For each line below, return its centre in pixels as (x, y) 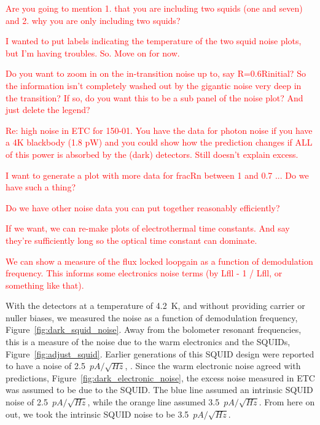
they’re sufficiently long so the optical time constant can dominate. (131, 240)
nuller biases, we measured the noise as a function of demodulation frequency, (152, 317)
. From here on (287, 402)
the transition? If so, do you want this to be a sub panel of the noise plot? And (154, 97)
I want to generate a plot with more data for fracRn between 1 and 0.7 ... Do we (157, 175)
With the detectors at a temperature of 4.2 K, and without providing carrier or (155, 306)
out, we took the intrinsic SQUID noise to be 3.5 (97, 414)
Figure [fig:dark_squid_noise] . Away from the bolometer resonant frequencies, (154, 329)
